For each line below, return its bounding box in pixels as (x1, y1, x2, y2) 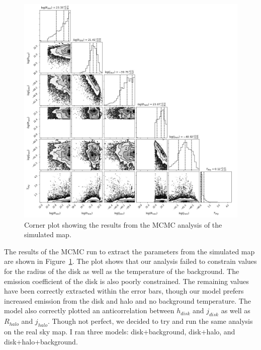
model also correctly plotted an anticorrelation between (4, 305, 175, 316)
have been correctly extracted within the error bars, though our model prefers (4, 286, 244, 296)
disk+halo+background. (4, 336, 78, 346)
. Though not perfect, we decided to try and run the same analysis (47, 316, 253, 326)
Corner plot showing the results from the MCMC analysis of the (24, 219, 222, 230)
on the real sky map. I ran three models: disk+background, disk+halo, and (4, 326, 235, 336)
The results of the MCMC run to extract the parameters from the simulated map (4, 246, 255, 256)
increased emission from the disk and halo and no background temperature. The (4, 295, 251, 306)
